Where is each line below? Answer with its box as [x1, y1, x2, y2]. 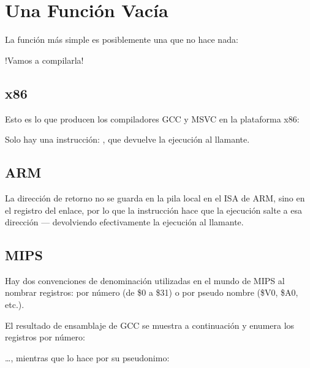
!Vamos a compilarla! [5, 53, 84, 66]
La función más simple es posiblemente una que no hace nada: [5, 33, 238, 46]
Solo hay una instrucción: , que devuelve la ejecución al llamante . [5, 133, 250, 146]
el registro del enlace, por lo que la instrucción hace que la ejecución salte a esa [5, 203, 302, 216]
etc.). [5, 298, 25, 311]
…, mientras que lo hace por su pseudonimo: [5, 351, 170, 364]
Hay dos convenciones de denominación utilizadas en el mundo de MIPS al [5, 274, 285, 287]
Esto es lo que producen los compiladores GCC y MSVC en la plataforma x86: [5, 112, 300, 125]
